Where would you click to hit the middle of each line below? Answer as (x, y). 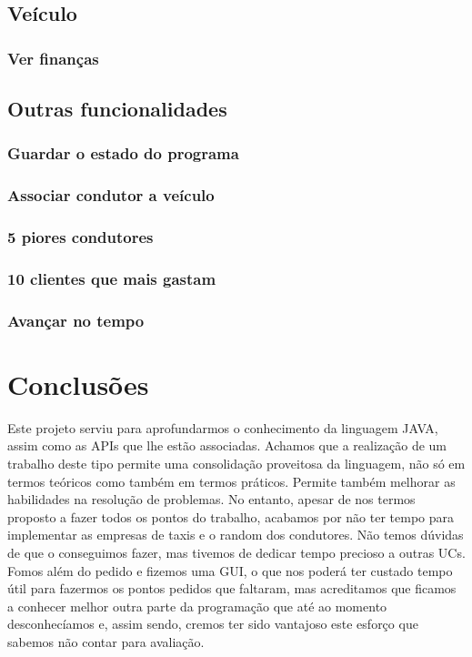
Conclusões (78, 384)
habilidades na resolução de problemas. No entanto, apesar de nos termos (211, 499)
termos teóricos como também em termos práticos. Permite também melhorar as (231, 481)
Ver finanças (53, 58)
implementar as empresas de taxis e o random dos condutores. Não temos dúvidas (236, 535)
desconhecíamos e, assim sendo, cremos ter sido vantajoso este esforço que (213, 624)
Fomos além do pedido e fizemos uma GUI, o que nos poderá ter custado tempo (230, 570)
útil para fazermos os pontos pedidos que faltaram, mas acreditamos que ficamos (232, 588)
